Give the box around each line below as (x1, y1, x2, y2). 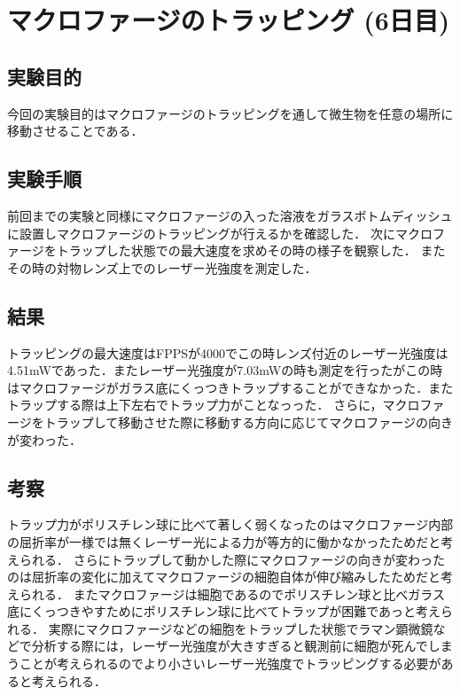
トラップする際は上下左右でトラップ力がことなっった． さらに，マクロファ (7, 395, 445, 414)
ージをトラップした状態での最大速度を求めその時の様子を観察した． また (19, 241, 446, 260)
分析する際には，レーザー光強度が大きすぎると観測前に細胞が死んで (31, 636, 428, 655)
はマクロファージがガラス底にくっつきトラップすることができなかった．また (7, 378, 454, 396)
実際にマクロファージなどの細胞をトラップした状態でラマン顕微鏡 (48, 619, 433, 637)
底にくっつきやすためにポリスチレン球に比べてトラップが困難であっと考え (7, 602, 441, 621)
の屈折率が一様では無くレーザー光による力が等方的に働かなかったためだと (7, 532, 441, 551)
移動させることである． (7, 121, 144, 140)
